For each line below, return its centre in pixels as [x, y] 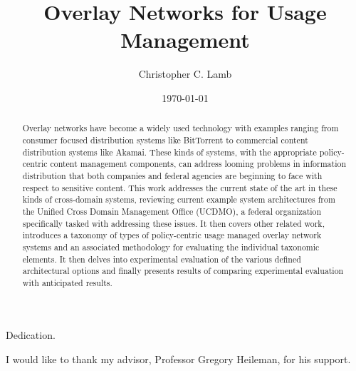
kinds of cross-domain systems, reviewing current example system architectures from [179, 199]
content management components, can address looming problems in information [198, 164]
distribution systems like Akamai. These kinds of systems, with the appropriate [169, 152]
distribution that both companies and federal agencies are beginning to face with [172, 175]
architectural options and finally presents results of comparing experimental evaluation [183, 271]
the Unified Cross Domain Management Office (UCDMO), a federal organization [172, 211]
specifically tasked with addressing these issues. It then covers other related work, [173, 223]
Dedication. [31, 335]
